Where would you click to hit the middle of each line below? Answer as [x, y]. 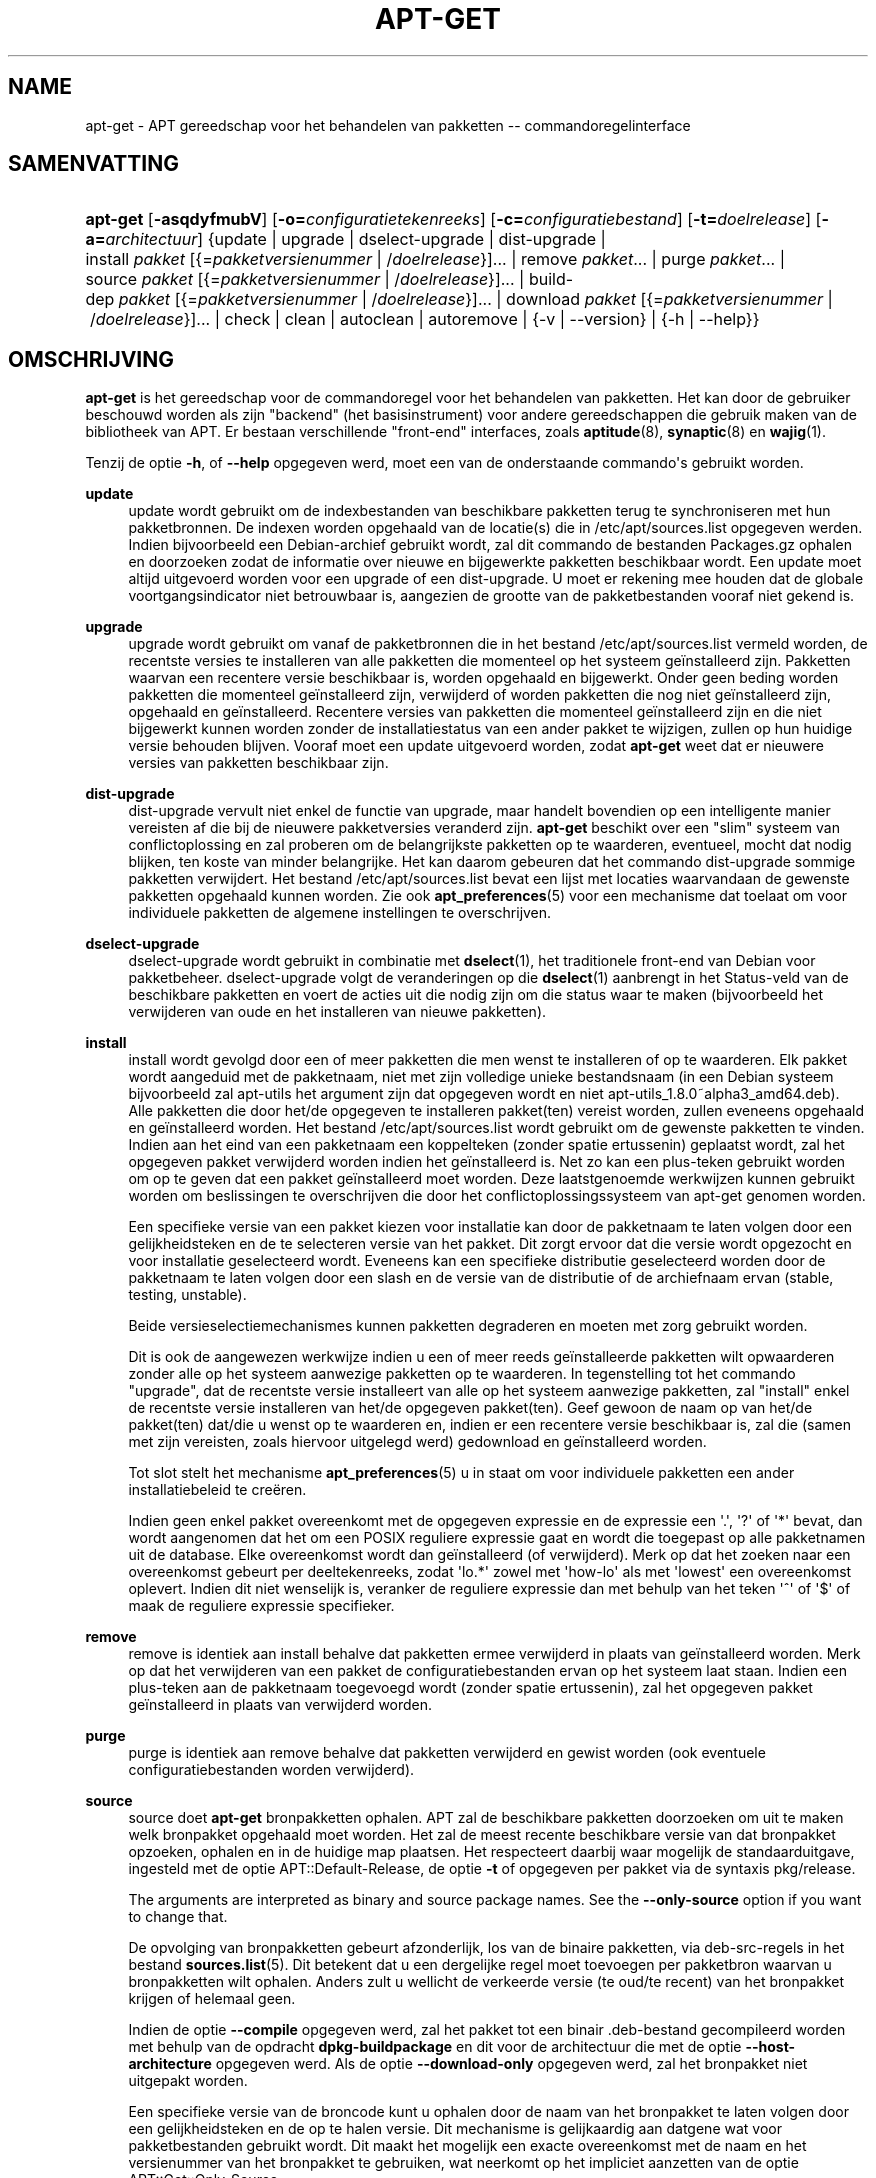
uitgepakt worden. [188, 2081]
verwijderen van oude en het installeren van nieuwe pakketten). [337, 1012]
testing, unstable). [187, 1295]
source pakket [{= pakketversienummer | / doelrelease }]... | [305, 279]
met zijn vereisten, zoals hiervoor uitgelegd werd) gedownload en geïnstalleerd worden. [417, 1442]
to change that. [178, 1917]
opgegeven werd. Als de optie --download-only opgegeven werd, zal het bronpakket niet [511, 2064]
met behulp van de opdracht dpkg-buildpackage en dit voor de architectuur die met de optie [435, 2047]
